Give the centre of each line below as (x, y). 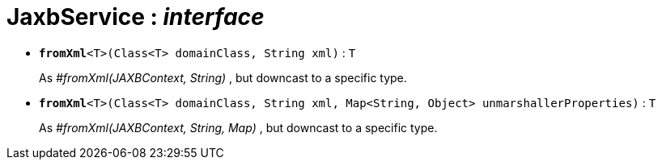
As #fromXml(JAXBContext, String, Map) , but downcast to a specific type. (238, 127)
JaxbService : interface (136, 17)
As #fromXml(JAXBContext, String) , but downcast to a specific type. (223, 77)
